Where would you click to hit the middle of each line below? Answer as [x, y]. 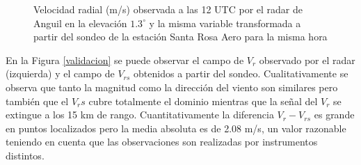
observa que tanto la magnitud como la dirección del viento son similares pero [172, 87]
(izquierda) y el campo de [60, 73]
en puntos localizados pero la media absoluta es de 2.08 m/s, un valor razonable [176, 128]
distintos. [25, 155]
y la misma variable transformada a [225, 23]
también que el [37, 101]
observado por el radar [307, 60]
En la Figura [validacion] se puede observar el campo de [125, 60]
